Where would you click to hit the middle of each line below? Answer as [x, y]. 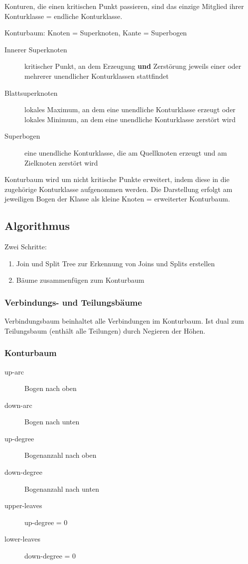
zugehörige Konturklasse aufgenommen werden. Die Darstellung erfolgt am [119, 189]
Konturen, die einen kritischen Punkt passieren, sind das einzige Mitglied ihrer [124, 6]
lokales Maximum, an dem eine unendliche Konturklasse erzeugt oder [130, 109]
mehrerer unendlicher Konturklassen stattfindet [97, 76]
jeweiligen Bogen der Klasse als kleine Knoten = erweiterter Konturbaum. [117, 199]
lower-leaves [23, 539]
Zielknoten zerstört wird [61, 162]
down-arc [18, 405]
